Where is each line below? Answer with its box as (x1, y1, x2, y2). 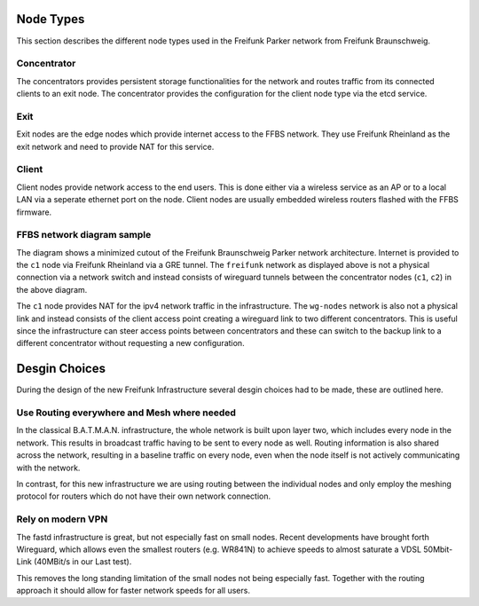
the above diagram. (16, 284, 88, 295)
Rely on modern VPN (16, 513, 108, 525)
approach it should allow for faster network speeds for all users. (16, 586, 250, 596)
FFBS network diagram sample (16, 229, 152, 241)
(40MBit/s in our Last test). (34, 556, 132, 567)
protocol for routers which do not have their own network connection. (16, 491, 271, 501)
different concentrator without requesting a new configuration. (16, 338, 245, 349)
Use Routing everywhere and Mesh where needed (16, 406, 237, 419)
